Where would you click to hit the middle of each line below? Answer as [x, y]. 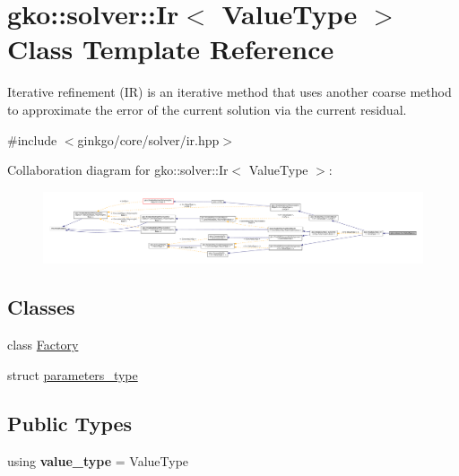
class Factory [43, 345]
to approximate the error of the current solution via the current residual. [207, 109]
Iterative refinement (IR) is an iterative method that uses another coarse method [229, 92]
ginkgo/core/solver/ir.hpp [148, 139]
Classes [41, 307]
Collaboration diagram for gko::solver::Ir [118, 170]
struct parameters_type [73, 374]
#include [32, 139]
